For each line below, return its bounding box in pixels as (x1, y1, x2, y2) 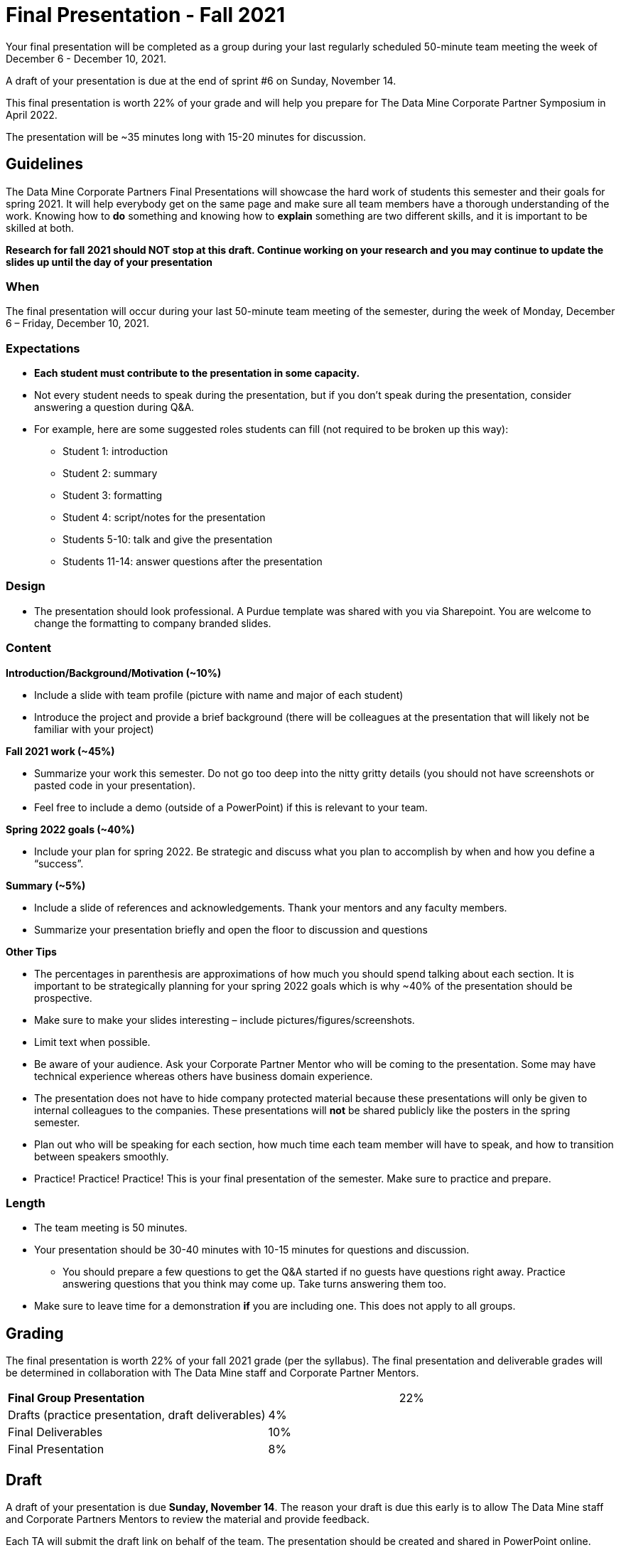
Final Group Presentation (8, 1391, 145, 1406)
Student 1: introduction (63, 445, 168, 458)
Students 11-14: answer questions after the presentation (63, 555, 323, 568)
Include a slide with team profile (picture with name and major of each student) (34, 688, 404, 701)
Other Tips (6, 945, 57, 958)
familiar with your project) (34, 722, 154, 735)
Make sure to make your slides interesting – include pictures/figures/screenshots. (34, 1013, 415, 1026)
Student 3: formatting (63, 489, 163, 502)
